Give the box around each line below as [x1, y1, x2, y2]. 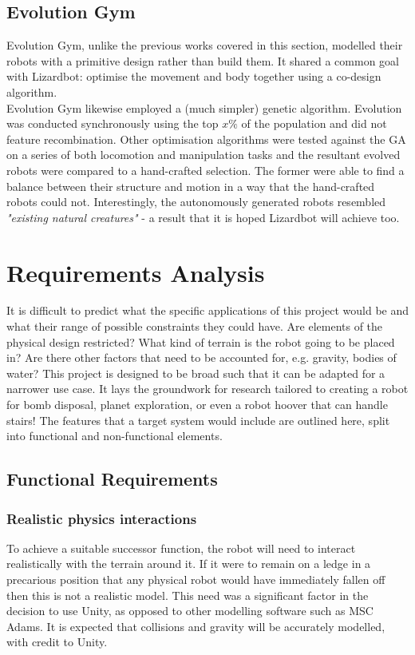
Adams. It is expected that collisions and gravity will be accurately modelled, [6, 617, 385, 634]
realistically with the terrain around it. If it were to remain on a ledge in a [6, 555, 371, 572]
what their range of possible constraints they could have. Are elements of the [6, 318, 383, 335]
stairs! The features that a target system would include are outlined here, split [6, 411, 390, 428]
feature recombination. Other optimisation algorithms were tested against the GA [6, 130, 406, 147]
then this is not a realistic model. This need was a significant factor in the [6, 586, 369, 603]
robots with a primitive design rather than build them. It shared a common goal [6, 52, 400, 69]
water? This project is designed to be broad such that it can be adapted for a [6, 364, 385, 381]
